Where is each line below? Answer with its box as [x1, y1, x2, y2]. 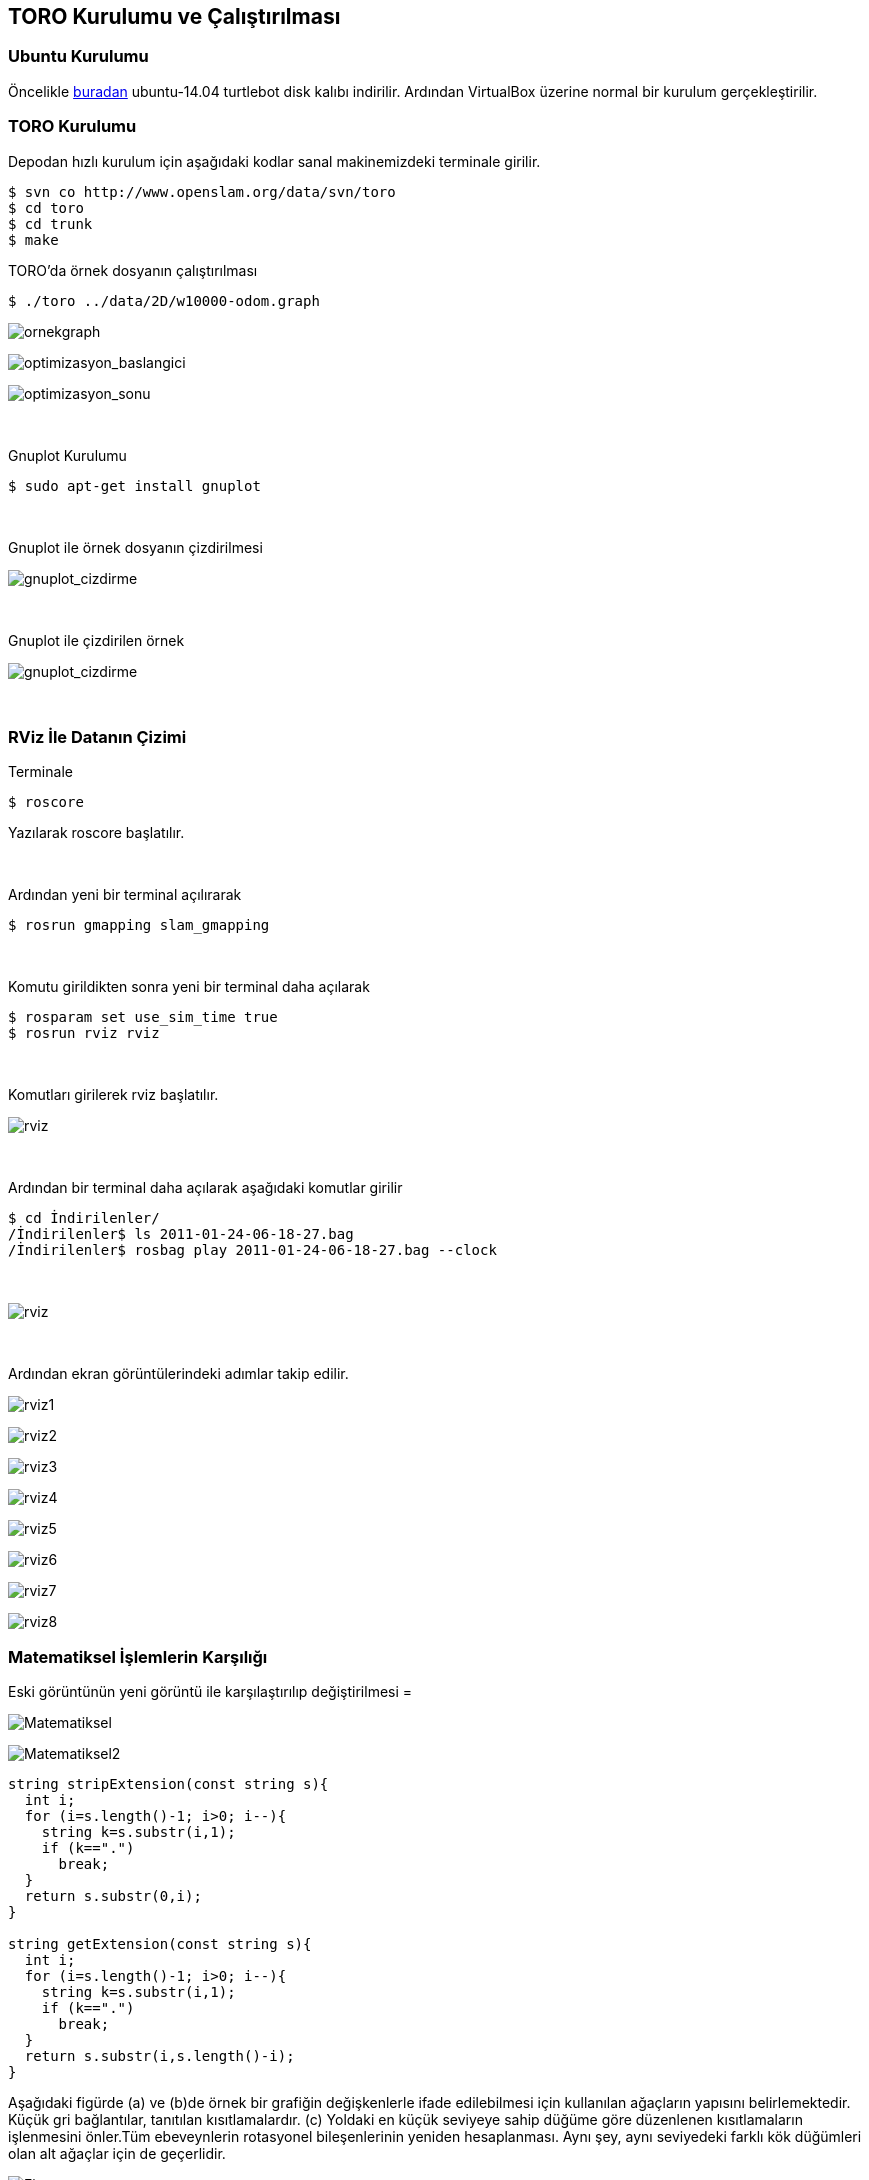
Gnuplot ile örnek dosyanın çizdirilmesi [8, 538, 263, 556]
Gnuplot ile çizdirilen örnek [8, 631, 185, 649]
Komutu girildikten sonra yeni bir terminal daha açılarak [8, 978, 370, 996]
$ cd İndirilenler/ [8, 1210, 160, 1227]
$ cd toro [8, 199, 84, 216]
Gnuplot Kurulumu [8, 446, 127, 464]
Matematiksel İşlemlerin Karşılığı [8, 1646, 268, 1667]
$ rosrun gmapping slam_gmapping [8, 917, 270, 934]
